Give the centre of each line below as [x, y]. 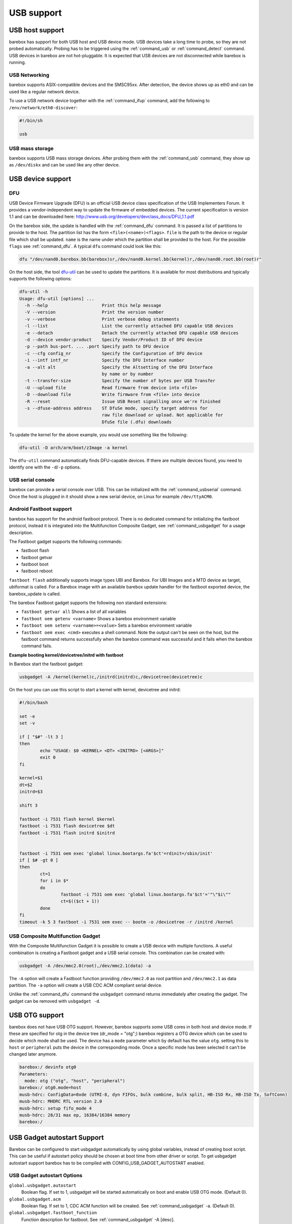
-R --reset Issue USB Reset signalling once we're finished [123, 401]
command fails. [37, 646]
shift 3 [28, 805]
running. [18, 62]
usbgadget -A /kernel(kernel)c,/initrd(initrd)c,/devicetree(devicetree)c [111, 677]
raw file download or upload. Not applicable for [163, 415]
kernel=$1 [31, 778]
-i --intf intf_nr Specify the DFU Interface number [105, 360]
